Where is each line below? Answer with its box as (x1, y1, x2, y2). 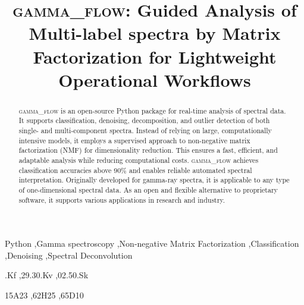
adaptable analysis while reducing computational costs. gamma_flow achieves (18, 155, 259, 165)
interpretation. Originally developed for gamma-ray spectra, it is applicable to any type (18, 175, 290, 185)
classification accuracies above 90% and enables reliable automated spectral (18, 165, 252, 175)
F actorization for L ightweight (33, 44, 277, 68)
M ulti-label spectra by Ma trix (29, 21, 281, 45)
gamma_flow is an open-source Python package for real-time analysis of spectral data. (18, 105, 286, 115)
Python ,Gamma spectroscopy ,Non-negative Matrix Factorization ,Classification (5, 237, 299, 250)
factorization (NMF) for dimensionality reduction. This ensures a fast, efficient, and (18, 145, 278, 155)
